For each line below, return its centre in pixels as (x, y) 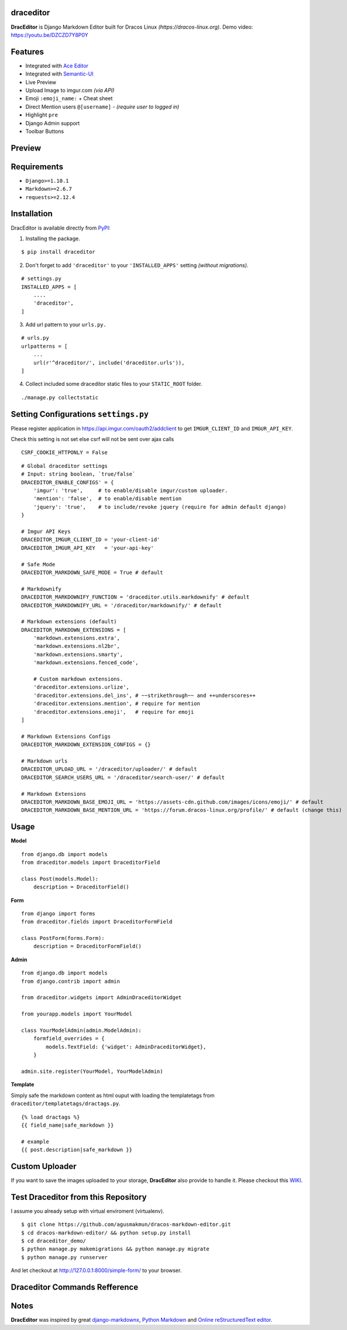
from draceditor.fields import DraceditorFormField (97, 922)
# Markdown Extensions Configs (66, 736)
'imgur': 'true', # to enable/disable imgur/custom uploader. (130, 491)
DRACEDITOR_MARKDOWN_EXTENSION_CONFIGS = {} (86, 745)
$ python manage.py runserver (65, 1257)
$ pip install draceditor (59, 252)
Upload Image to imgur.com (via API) (70, 90)
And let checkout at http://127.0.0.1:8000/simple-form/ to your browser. (96, 1270)
